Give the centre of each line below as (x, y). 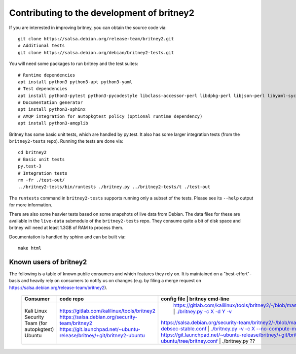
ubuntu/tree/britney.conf (189, 341)
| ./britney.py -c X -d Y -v (203, 312)
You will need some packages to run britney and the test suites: (74, 64)
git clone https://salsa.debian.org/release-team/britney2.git (96, 39)
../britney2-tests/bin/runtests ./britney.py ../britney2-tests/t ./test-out (114, 187)
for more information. (31, 205)
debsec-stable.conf (184, 329)
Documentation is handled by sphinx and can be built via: (67, 237)
